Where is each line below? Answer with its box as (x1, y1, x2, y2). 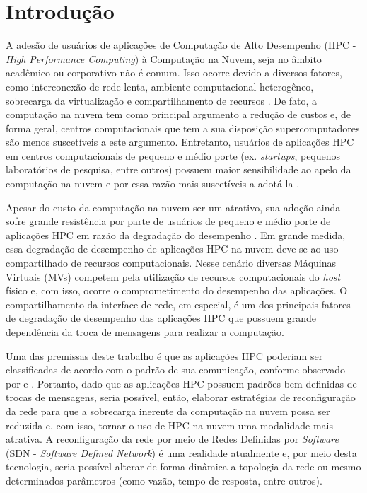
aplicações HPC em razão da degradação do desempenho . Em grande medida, (6, 227, 346, 242)
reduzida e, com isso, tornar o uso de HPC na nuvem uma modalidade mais (6, 417, 333, 432)
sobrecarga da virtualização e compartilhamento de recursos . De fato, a (6, 93, 318, 108)
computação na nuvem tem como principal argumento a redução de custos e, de (6, 107, 351, 122)
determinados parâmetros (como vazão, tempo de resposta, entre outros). (6, 472, 322, 487)
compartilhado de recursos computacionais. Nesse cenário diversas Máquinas (6, 255, 337, 270)
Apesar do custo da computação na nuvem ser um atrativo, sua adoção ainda (6, 199, 341, 214)
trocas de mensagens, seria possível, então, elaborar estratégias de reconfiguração (6, 390, 356, 405)
